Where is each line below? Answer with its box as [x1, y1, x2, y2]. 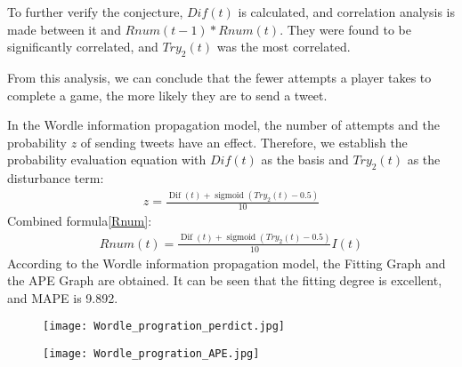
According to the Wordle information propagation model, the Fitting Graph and [7, 253, 446, 272]
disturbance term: [7, 169, 104, 187]
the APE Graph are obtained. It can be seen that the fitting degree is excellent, [7, 271, 442, 290]
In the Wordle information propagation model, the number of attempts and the [7, 116, 441, 134]
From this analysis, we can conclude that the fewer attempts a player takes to [7, 68, 432, 86]
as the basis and [261, 150, 349, 169]
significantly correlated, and [7, 37, 158, 56]
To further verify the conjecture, [7, 3, 183, 20]
